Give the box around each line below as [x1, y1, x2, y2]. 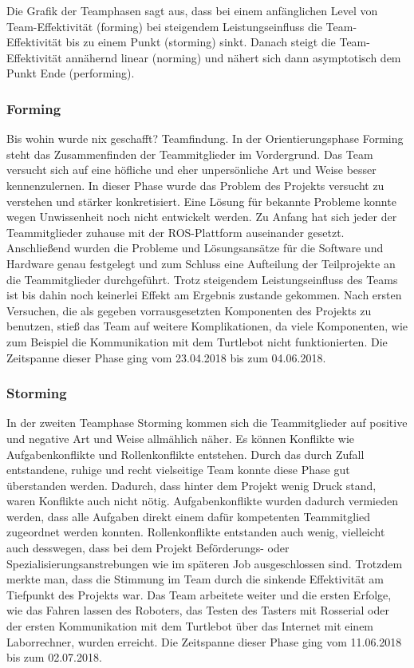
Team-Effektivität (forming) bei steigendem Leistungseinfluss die [6, 18, 322, 34]
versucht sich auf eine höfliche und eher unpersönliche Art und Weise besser [6, 161, 377, 178]
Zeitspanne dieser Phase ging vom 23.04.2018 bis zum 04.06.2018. [6, 349, 326, 366]
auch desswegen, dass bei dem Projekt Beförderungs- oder [6, 540, 290, 556]
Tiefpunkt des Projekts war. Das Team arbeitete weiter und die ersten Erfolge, [6, 586, 392, 603]
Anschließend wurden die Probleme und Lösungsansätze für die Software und [6, 239, 384, 256]
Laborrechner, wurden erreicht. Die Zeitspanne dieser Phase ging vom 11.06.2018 [6, 633, 402, 650]
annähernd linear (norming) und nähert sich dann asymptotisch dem [65, 49, 401, 65]
